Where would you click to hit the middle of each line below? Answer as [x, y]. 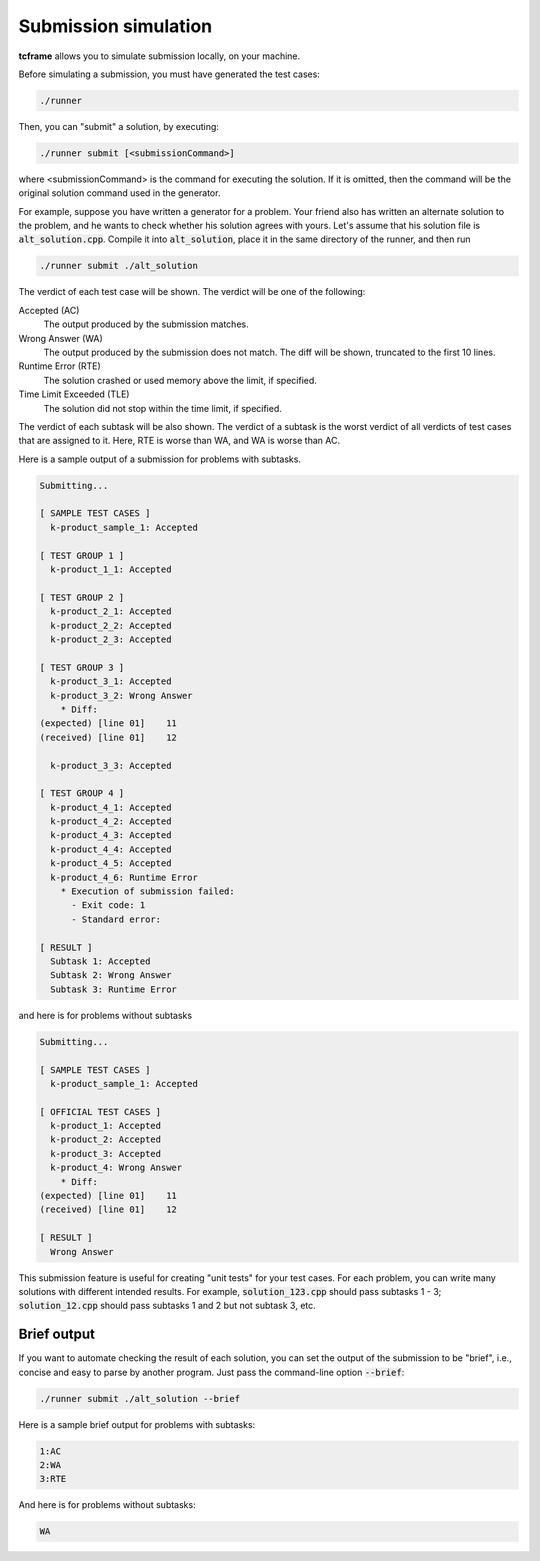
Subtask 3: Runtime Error [113, 989]
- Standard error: [116, 919]
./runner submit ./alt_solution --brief [139, 1398]
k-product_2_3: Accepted [111, 639]
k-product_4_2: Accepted [111, 821]
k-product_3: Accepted [106, 1153]
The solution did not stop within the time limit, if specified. [162, 408]
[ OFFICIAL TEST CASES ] [100, 1111]
